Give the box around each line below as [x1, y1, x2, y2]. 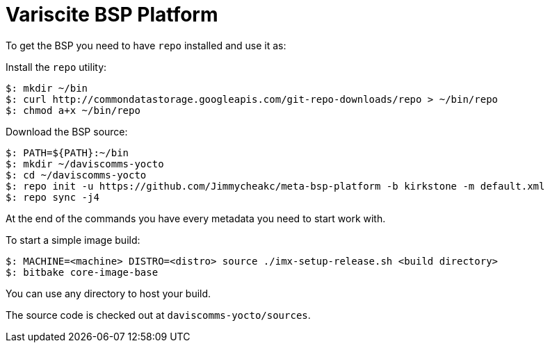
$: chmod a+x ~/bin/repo [6, 104, 140, 116]
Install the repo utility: [6, 60, 107, 73]
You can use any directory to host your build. [6, 287, 211, 299]
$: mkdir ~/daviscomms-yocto [6, 158, 164, 169]
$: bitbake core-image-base [6, 266, 159, 278]
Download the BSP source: [6, 125, 128, 138]
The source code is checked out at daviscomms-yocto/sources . [6, 308, 311, 321]
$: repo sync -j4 [6, 191, 99, 203]
